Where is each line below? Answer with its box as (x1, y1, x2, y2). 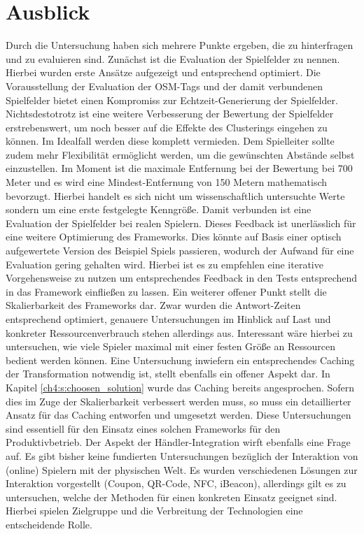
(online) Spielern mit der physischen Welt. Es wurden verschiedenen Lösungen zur (6, 462, 358, 477)
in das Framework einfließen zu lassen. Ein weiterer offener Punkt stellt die (6, 284, 327, 298)
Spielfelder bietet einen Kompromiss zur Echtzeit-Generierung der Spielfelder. (6, 92, 338, 107)
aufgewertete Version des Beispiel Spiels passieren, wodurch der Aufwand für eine (6, 243, 354, 258)
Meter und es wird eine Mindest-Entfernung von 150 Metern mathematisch (6, 175, 328, 189)
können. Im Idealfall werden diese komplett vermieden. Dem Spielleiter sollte (6, 133, 335, 148)
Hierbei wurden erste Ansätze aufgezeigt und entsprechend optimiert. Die (6, 65, 321, 80)
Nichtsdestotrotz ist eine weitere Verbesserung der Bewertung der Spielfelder (6, 106, 334, 121)
